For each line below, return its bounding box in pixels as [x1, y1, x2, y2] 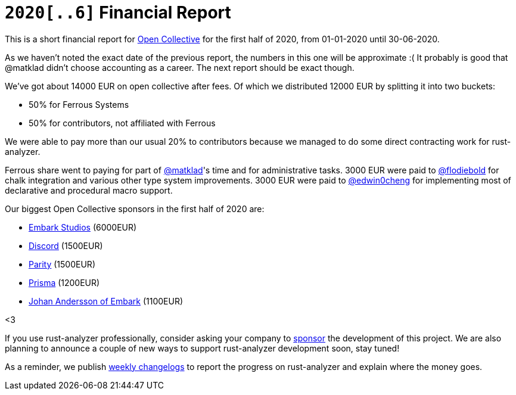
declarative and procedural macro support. [5, 185, 173, 195]
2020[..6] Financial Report [5, 2, 231, 23]
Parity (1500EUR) [29, 259, 95, 269]
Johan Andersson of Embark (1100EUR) [29, 296, 184, 306]
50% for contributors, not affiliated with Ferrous [29, 117, 216, 128]
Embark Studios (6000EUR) [29, 222, 137, 232]
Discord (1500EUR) [29, 240, 103, 251]
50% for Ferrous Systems [29, 99, 129, 110]
